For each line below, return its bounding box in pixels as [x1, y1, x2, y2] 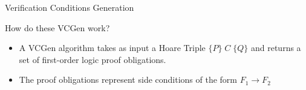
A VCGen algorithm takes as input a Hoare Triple [19, 41, 206, 54]
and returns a [250, 41, 301, 54]
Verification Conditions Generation [5, 1, 134, 13]
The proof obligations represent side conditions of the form [19, 73, 238, 86]
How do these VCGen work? [5, 21, 110, 34]
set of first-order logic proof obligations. [19, 53, 166, 65]
